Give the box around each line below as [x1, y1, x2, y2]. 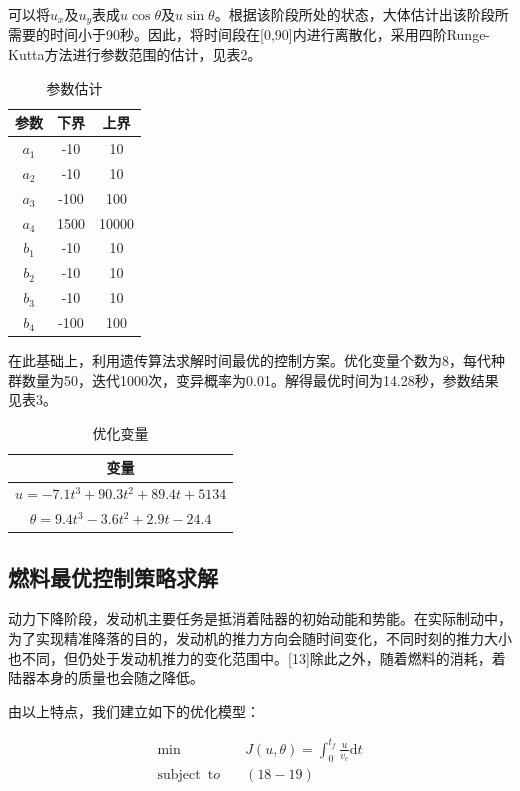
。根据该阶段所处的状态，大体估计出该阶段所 [214, 4, 509, 24]
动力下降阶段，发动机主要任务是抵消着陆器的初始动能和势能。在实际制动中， [8, 608, 512, 629]
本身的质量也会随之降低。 [35, 667, 204, 688]
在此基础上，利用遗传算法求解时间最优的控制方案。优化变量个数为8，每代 [8, 350, 491, 371]
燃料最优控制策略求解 [8, 561, 218, 592]
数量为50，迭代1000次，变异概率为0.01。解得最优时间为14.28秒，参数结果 [21, 369, 499, 390]
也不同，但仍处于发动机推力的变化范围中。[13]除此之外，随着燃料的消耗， [8, 647, 492, 668]
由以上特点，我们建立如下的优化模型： [8, 700, 260, 721]
